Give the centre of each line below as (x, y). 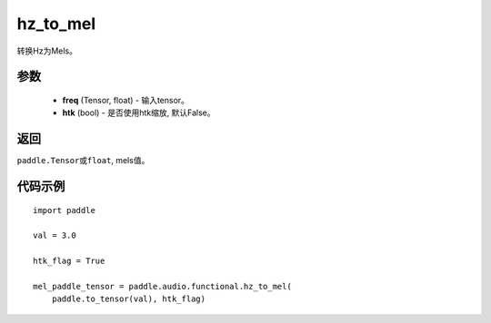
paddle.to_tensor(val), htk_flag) (129, 299)
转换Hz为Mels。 (47, 51)
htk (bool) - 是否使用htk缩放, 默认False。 (139, 113)
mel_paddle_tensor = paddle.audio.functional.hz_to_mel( (163, 286)
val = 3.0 (55, 235)
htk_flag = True (69, 261)
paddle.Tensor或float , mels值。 (83, 161)
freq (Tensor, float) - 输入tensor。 (126, 100)
